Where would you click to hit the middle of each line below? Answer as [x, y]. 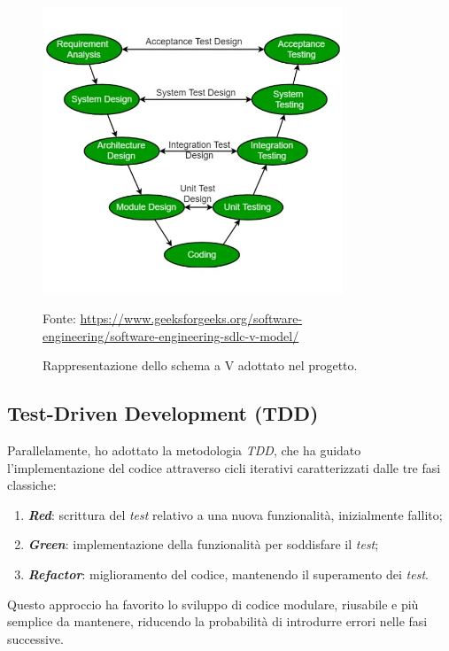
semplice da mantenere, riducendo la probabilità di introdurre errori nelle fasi [217, 621]
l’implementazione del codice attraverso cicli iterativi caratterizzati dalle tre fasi [224, 467]
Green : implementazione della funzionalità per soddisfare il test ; [203, 544]
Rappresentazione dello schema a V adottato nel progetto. [200, 365]
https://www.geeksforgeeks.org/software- [191, 318]
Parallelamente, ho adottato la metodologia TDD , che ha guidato [184, 450]
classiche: [32, 485]
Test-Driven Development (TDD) [163, 413]
